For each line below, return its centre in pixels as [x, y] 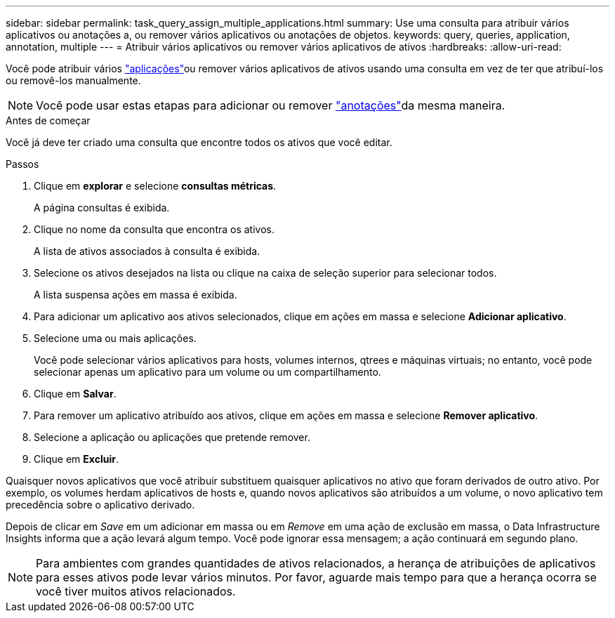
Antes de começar [48, 120]
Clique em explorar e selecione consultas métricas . [155, 186]
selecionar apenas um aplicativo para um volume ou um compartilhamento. [207, 372]
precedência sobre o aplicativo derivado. [100, 505]
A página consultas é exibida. [102, 208]
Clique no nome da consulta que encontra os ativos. [154, 229]
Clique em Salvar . [75, 394]
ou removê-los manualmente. [73, 80]
